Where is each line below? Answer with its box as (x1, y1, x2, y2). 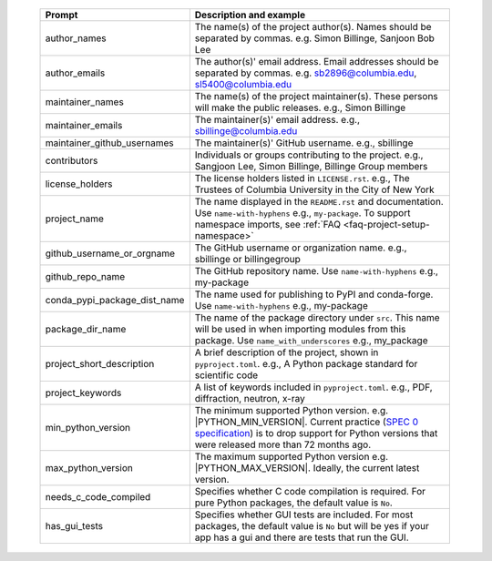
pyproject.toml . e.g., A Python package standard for (194, 358, 418, 370)
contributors (45, 155, 98, 167)
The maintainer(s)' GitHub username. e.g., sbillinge (194, 137, 414, 149)
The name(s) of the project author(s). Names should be (194, 21, 432, 33)
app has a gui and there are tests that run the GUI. (194, 531, 409, 544)
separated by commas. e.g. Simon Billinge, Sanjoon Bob (194, 32, 435, 45)
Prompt (45, 9, 78, 21)
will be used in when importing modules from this (194, 323, 406, 335)
